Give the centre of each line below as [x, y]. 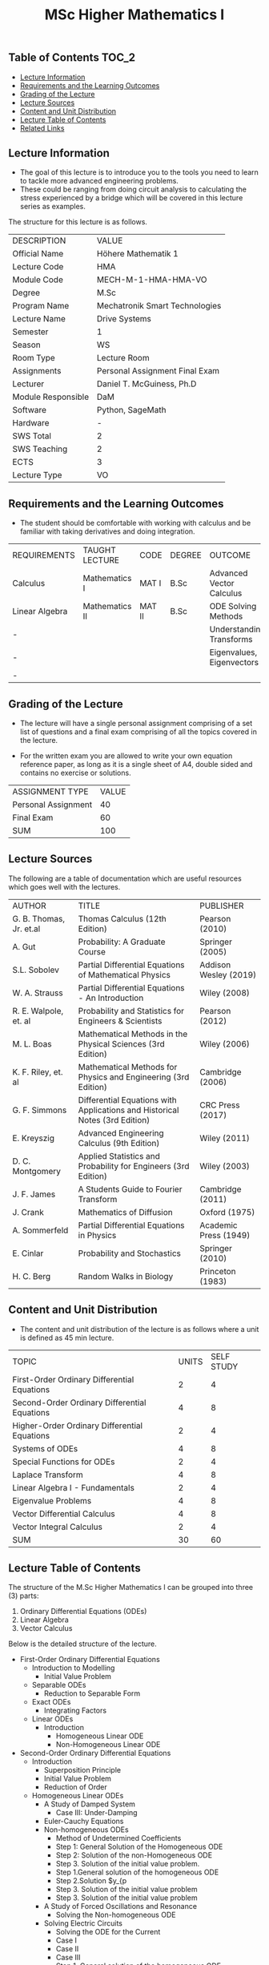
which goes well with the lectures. [64, 886]
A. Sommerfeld [40, 1230]
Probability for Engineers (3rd [134, 1166]
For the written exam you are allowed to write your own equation [126, 756]
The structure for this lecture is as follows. [78, 222]
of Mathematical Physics [124, 974]
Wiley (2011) [225, 1138]
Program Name [41, 306]
